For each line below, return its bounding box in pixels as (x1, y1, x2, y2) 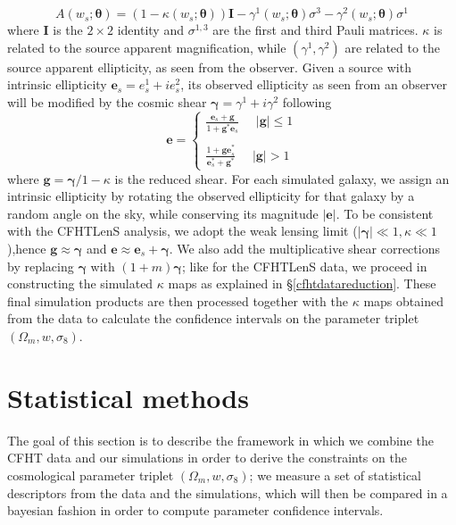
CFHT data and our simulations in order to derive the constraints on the (7, 448, 407, 467)
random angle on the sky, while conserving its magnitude (7, 204, 319, 222)
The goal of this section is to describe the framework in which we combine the (7, 430, 434, 449)
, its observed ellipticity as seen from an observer (180, 75, 448, 94)
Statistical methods (7, 379, 249, 415)
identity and (117, 21, 184, 39)
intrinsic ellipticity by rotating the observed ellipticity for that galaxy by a (7, 187, 415, 205)
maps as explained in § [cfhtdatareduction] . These (168, 274, 436, 293)
